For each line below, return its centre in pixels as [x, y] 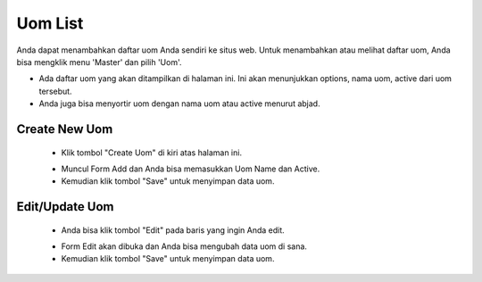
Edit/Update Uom [65, 207]
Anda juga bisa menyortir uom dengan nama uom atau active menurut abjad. [179, 104]
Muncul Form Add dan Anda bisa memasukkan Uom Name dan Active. [191, 169]
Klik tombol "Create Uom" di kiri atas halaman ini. [152, 153]
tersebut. [55, 91]
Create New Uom [65, 129]
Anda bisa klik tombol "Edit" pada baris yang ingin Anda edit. [173, 230]
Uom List [50, 23]
